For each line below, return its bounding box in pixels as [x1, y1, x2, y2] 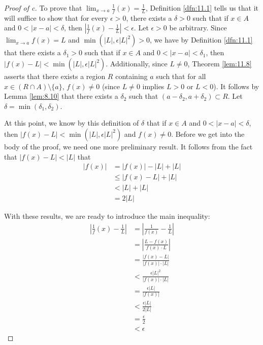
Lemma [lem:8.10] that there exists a [4, 91, 118, 101]
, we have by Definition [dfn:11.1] [150, 34, 253, 45]
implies [142, 81, 165, 91]
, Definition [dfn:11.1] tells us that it [145, 3, 259, 13]
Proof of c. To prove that [4, 3, 82, 13]
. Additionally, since [106, 58, 168, 69]
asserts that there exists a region [4, 71, 106, 82]
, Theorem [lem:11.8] [187, 58, 252, 69]
